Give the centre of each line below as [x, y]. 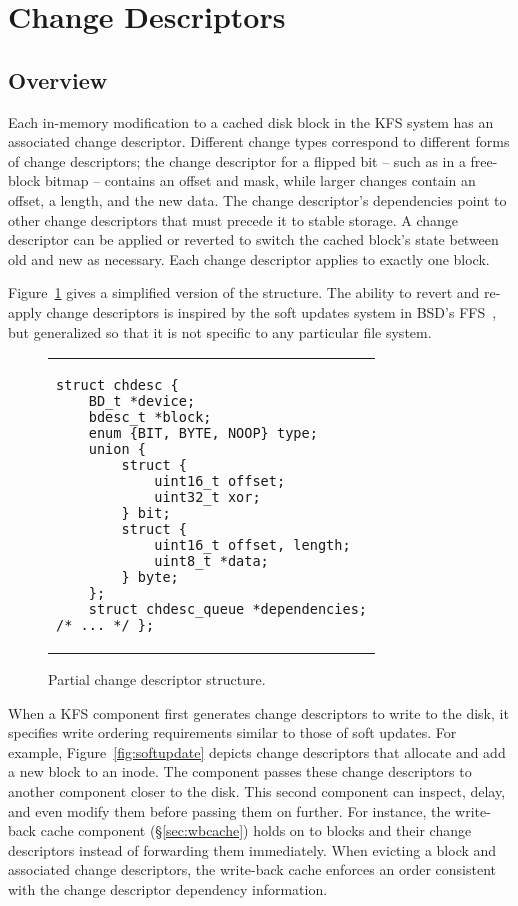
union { [117, 449]
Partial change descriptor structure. [157, 679]
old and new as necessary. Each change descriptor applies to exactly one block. [249, 258]
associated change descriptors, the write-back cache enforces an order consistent [252, 869]
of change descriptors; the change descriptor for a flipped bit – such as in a [237, 160]
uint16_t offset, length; [252, 545]
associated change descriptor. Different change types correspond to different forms [259, 141]
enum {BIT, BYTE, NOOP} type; [203, 433]
